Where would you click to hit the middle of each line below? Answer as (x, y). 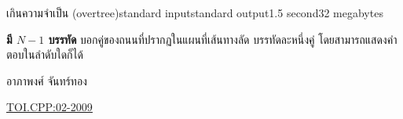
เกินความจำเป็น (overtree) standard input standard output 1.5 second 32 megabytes (195, 13)
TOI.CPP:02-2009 (49, 107)
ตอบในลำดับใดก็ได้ (45, 54)
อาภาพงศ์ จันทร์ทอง (47, 80)
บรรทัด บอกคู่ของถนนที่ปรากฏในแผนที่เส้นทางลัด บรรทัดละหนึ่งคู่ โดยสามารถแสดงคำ (223, 39)
